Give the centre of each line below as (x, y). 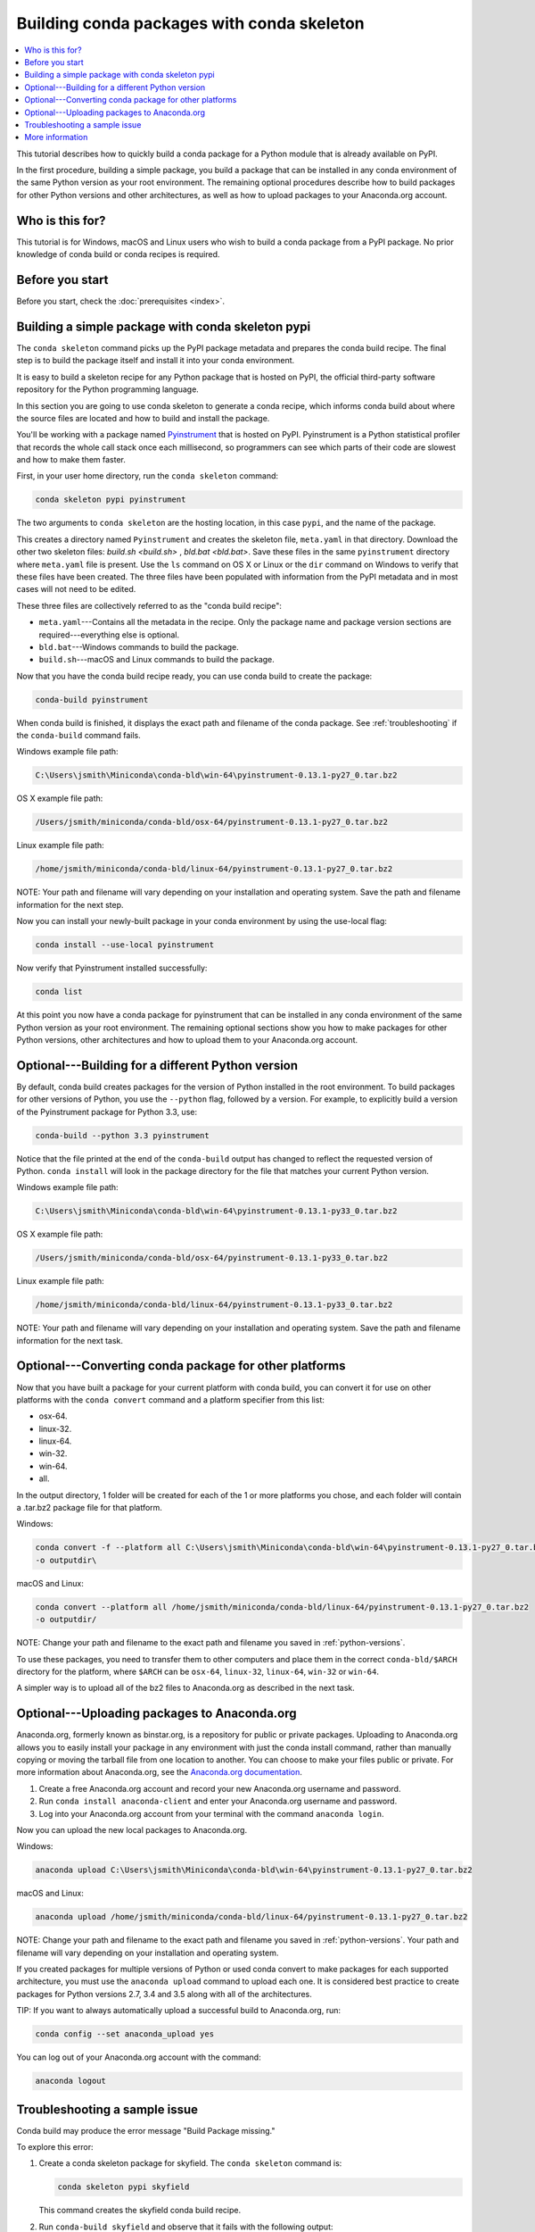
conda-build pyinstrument (92, 700)
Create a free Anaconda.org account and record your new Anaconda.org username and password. (220, 1788)
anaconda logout (71, 2081)
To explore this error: (55, 2147)
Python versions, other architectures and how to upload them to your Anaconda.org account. (187, 1039)
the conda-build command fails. (79, 736)
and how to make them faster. (71, 460)
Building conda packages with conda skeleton (190, 23)
